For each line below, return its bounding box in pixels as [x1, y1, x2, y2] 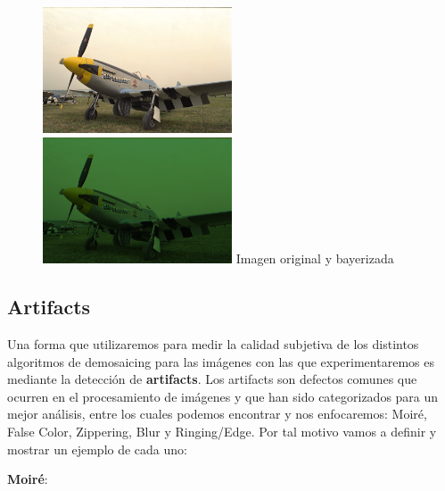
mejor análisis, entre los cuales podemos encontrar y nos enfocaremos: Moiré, [7, 404, 427, 423]
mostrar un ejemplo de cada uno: [7, 439, 187, 458]
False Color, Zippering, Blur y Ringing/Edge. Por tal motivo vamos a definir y [7, 422, 437, 441]
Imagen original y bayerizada [235, 249, 394, 268]
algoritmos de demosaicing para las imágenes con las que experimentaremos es [7, 352, 434, 370]
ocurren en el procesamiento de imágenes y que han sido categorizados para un [7, 387, 439, 405]
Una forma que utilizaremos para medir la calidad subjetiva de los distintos [7, 335, 419, 354]
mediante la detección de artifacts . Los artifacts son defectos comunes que [7, 370, 417, 388]
